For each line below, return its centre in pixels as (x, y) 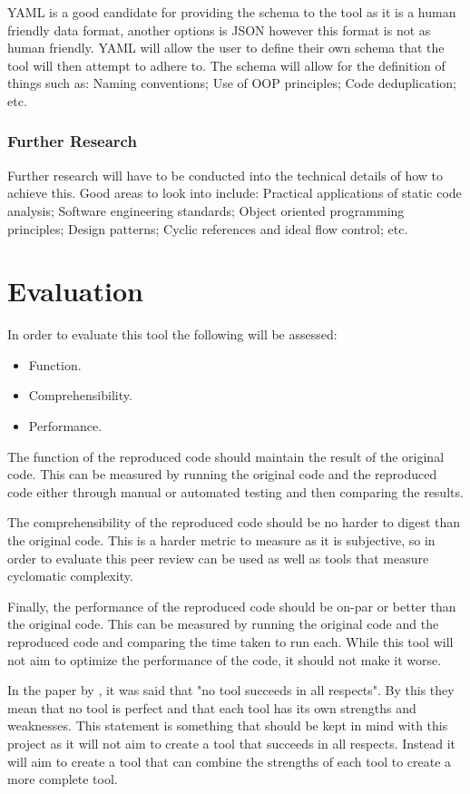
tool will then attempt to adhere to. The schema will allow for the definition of (226, 65)
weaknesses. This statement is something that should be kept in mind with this (228, 725)
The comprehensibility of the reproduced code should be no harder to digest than (234, 522)
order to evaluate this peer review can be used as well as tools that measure (218, 558)
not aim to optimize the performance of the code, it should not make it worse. (225, 659)
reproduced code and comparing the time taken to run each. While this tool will (230, 642)
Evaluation (75, 291)
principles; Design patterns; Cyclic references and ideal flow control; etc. (208, 228)
